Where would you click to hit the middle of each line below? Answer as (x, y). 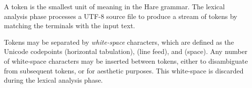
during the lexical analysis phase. (53, 80)
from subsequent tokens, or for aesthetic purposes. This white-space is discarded (124, 70)
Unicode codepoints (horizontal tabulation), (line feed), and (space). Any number (126, 51)
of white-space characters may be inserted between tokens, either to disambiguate (126, 61)
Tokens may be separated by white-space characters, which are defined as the (119, 42)
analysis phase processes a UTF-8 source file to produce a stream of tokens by (121, 16)
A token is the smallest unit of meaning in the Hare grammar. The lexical (115, 6)
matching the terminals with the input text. (70, 26)
